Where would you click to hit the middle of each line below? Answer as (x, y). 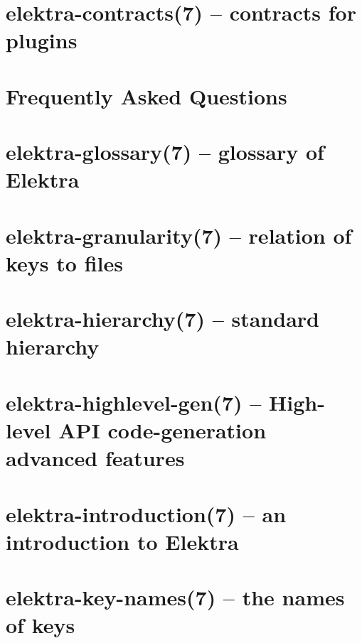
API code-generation (163, 430)
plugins (42, 40)
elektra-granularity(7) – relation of (179, 235)
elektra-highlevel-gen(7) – (134, 402)
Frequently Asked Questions (147, 96)
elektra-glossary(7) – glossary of (165, 152)
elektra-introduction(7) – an (146, 513)
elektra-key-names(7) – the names (175, 597)
